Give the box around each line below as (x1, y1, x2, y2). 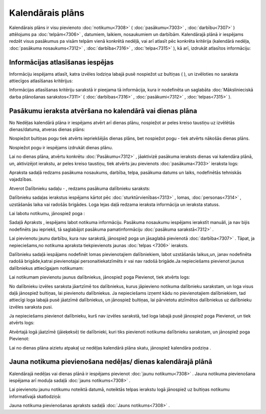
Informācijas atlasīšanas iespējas (9, 58, 114, 66)
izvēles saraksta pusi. (9, 304, 53, 310)
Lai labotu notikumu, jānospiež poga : (9, 211, 85, 216)
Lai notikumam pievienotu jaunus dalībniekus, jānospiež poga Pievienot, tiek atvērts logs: (9, 274, 191, 280)
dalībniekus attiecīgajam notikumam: (9, 265, 84, 271)
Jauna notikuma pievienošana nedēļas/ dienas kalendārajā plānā (9, 357, 213, 366)
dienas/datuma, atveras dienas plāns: (9, 127, 86, 132)
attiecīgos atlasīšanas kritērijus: (9, 78, 73, 84)
